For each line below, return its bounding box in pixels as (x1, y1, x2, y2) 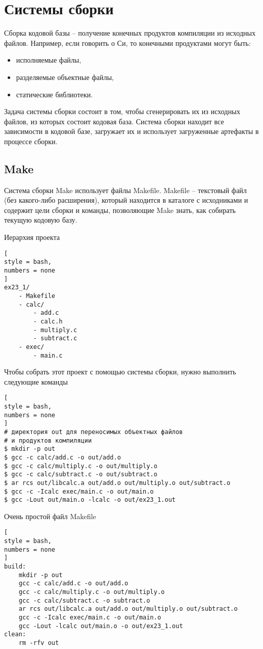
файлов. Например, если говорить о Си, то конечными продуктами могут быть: (4, 37, 251, 48)
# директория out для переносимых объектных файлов (4, 428, 183, 436)
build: (4, 563, 26, 571)
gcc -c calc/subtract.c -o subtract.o (18, 597, 150, 604)
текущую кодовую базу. (4, 214, 77, 225)
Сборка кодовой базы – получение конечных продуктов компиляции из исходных (4, 28, 256, 38)
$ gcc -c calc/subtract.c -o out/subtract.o (4, 471, 157, 478)
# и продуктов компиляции (4, 437, 92, 444)
